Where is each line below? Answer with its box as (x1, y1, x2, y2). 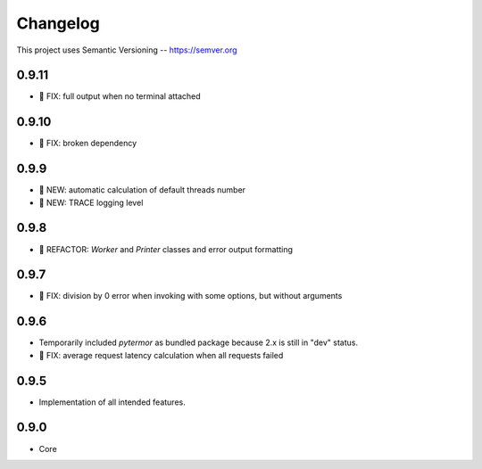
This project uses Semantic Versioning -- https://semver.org (16, 45, 237, 55)
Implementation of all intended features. (38, 397, 187, 407)
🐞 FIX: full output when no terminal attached (38, 91, 201, 102)
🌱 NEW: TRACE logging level (38, 197, 144, 208)
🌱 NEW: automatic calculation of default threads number (38, 185, 245, 195)
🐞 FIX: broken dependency (38, 138, 137, 149)
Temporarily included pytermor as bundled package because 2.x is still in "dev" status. (38, 337, 359, 348)
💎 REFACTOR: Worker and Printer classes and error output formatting (38, 243, 294, 254)
